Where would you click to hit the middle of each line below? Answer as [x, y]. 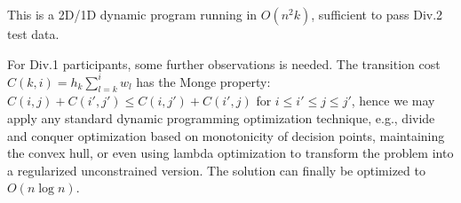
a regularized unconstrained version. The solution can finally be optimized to [216, 170]
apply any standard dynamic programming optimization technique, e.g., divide [221, 118]
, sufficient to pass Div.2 [377, 14]
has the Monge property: [203, 81]
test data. [33, 34]
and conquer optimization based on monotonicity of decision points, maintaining [226, 135]
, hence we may [393, 101]
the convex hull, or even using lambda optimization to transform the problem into [230, 153]
